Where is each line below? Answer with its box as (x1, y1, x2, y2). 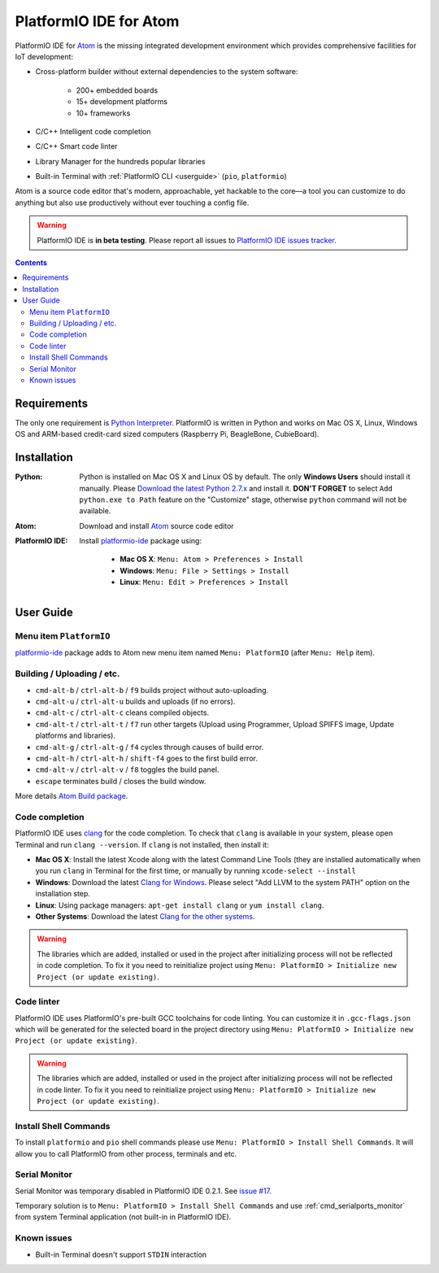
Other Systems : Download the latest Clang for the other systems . (35, 911, 255, 921)
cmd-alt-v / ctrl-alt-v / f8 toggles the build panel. (35, 765, 219, 774)
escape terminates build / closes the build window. (35, 776, 206, 786)
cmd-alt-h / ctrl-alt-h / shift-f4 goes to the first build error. (35, 753, 258, 763)
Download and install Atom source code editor (79, 521, 235, 530)
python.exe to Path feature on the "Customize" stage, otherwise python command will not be (79, 495, 407, 504)
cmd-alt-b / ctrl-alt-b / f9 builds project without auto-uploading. (35, 685, 269, 695)
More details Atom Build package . (15, 791, 128, 801)
